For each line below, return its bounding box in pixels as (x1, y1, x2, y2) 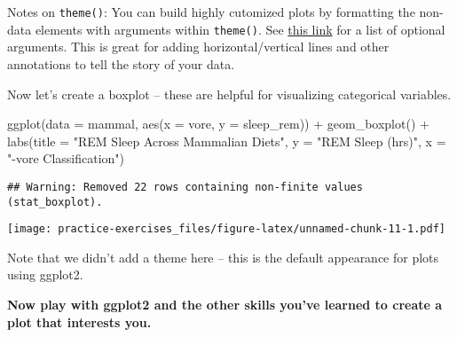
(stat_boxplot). (7, 195, 103, 208)
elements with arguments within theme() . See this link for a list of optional (35, 20, 445, 38)
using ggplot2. (7, 265, 83, 284)
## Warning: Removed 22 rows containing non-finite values (7, 180, 363, 193)
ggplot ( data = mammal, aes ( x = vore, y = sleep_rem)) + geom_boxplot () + (7, 114, 429, 133)
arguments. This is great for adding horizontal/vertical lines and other (7, 37, 390, 56)
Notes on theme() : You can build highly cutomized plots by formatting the (7, 3, 415, 20)
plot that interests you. (7, 312, 152, 331)
